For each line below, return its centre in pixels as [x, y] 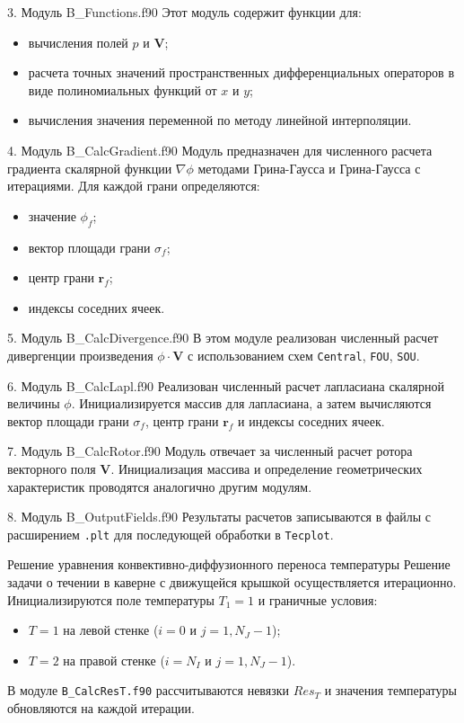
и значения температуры [390, 690]
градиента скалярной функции [90, 168]
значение [52, 215]
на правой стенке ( [114, 660]
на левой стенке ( [111, 630]
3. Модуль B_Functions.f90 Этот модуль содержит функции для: [184, 12]
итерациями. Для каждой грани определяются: [134, 186]
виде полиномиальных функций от [123, 89]
